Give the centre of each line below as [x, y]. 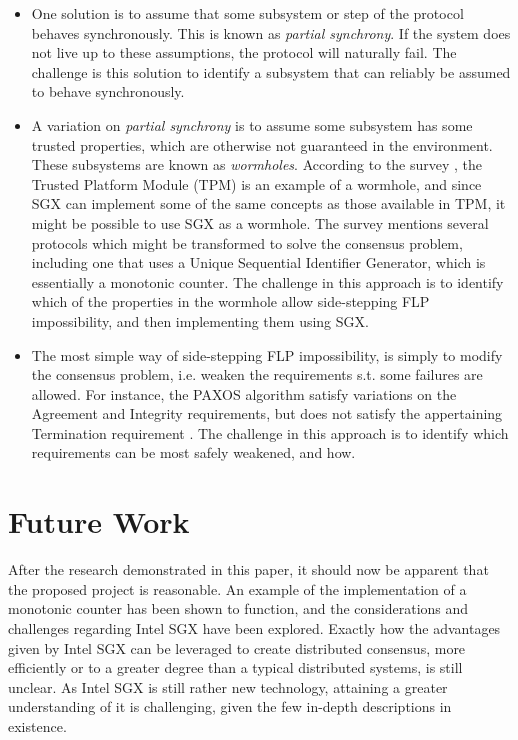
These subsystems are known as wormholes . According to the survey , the [257, 164]
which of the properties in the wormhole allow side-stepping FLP [230, 301]
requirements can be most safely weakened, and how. [193, 452]
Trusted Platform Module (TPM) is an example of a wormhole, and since [256, 183]
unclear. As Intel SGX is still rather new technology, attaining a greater [228, 686]
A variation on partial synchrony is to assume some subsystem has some [252, 124]
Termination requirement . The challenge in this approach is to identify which [270, 432]
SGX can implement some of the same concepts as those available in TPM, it [268, 203]
